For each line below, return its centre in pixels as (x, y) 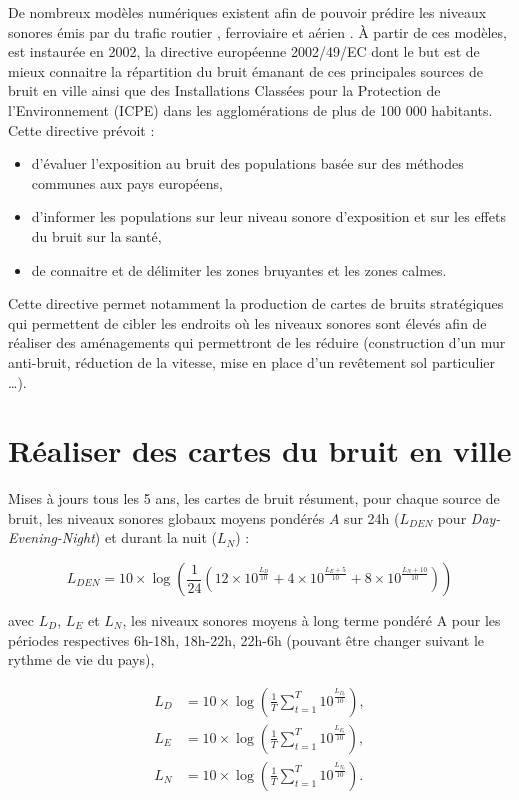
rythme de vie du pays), (81, 659)
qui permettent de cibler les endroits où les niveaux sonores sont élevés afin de (247, 322)
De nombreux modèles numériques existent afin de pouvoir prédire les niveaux (247, 12)
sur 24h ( (372, 517)
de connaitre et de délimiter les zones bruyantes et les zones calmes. (239, 269)
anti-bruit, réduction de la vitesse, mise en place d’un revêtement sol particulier (251, 361)
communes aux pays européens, (127, 182)
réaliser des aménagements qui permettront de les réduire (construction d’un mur (257, 342)
